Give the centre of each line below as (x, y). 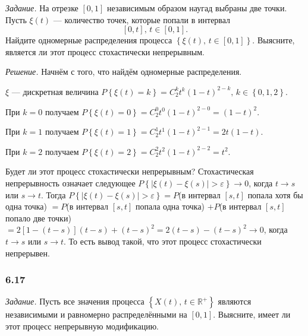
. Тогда (54, 194)
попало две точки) (38, 218)
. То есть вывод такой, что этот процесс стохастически (163, 241)
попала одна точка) (170, 206)
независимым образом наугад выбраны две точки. (197, 8)
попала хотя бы (275, 194)
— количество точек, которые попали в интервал (142, 19)
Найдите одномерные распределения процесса (89, 40)
